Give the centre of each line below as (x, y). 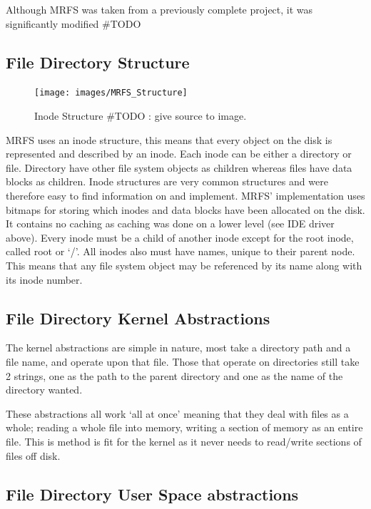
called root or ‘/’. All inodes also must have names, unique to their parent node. (181, 251)
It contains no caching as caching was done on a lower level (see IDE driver (170, 223)
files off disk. (33, 455)
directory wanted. (44, 390)
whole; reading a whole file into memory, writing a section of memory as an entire (184, 427)
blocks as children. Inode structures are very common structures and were (167, 181)
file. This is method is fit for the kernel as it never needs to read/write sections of (184, 441)
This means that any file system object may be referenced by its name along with (184, 265)
